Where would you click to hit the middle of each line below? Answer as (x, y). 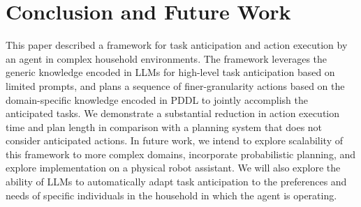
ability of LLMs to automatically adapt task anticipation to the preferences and (176, 182)
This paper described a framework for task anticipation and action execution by (177, 45)
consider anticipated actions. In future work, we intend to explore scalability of (175, 140)
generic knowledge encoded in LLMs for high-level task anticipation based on (170, 72)
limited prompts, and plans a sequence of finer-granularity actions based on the (175, 85)
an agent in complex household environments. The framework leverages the (167, 58)
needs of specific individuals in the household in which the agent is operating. (171, 195)
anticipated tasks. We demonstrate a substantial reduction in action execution (173, 113)
